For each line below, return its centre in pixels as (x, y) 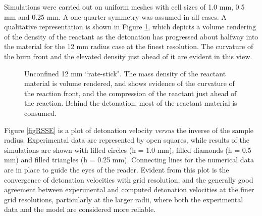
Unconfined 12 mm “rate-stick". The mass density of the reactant (125, 73)
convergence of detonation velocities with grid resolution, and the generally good (129, 179)
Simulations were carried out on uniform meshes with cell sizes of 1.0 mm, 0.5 (124, 7)
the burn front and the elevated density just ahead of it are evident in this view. (128, 56)
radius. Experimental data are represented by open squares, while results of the (127, 140)
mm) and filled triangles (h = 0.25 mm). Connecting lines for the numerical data (129, 160)
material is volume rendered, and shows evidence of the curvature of (129, 83)
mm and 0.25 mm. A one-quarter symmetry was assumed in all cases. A (115, 16)
